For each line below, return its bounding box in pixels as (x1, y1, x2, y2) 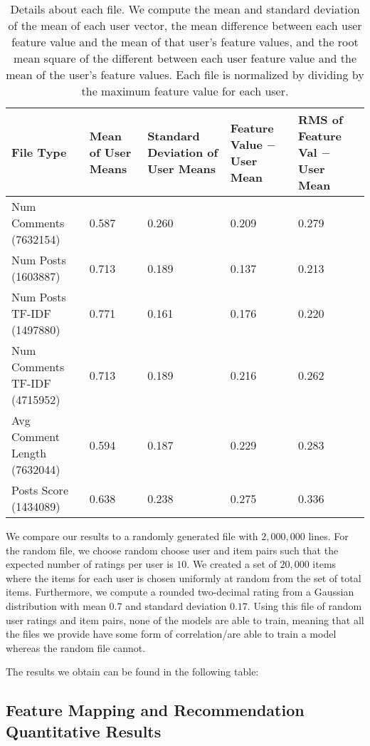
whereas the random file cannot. (6, 640, 146, 655)
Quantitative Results (6, 720, 162, 742)
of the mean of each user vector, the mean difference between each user (8, 17, 362, 33)
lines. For (308, 529, 349, 543)
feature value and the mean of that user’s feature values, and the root (11, 33, 359, 50)
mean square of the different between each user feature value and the (13, 50, 357, 66)
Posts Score (11, 482, 68, 498)
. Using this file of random (247, 598, 362, 613)
